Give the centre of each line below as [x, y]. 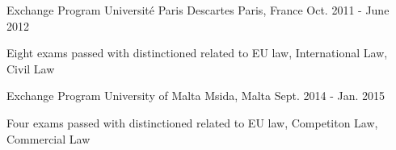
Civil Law [31, 68]
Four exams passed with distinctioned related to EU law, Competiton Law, [192, 122]
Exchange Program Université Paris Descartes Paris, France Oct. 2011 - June [198, 10]
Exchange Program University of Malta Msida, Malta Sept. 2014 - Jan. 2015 [196, 96]
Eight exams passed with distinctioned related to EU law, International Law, [197, 53]
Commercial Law [48, 138]
